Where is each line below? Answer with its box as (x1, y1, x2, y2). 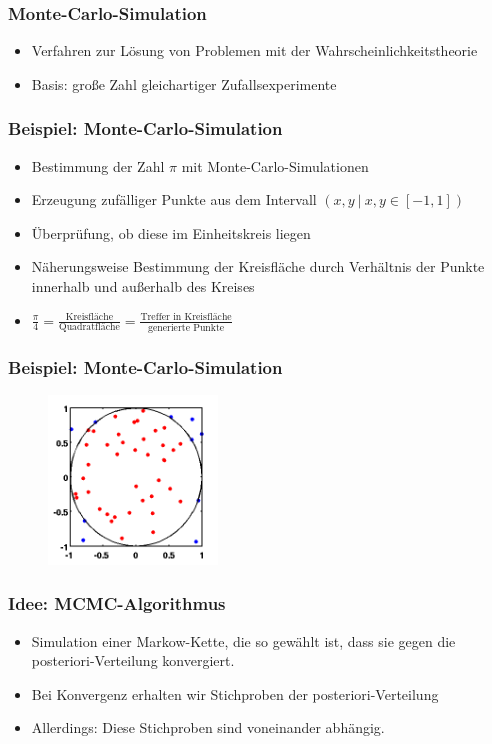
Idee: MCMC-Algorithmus (8, 591, 226, 616)
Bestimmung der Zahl (31, 155, 165, 176)
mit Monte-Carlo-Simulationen (181, 155, 369, 176)
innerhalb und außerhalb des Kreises (31, 276, 255, 296)
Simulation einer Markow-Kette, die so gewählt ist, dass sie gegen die (31, 630, 456, 651)
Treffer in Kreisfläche (140, 312, 232, 323)
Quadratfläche (59, 322, 120, 333)
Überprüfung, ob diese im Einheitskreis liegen (31, 222, 311, 243)
